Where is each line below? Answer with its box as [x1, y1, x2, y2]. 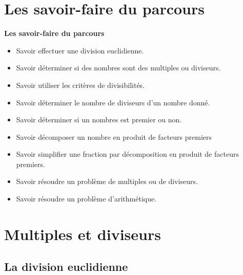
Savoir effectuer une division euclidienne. [16, 45, 144, 56]
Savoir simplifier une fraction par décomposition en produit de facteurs [16, 149, 239, 159]
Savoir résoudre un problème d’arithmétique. [16, 193, 157, 204]
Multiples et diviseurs [4, 223, 161, 244]
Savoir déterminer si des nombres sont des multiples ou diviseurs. [16, 62, 221, 73]
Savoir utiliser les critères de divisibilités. [16, 79, 145, 90]
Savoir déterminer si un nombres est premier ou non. [16, 114, 182, 125]
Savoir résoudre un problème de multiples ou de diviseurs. [16, 176, 198, 187]
